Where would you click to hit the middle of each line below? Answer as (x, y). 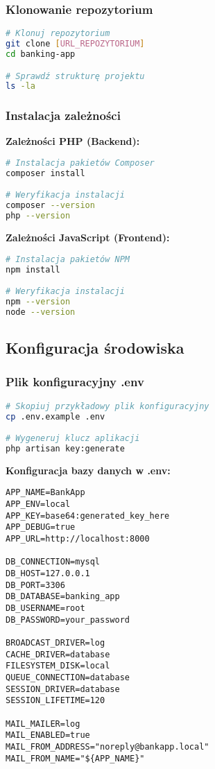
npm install (33, 269)
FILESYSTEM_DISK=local (58, 666)
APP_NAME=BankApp (45, 493)
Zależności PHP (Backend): (73, 141)
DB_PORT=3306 (35, 585)
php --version (38, 216)
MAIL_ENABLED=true (48, 735)
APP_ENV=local (38, 504)
